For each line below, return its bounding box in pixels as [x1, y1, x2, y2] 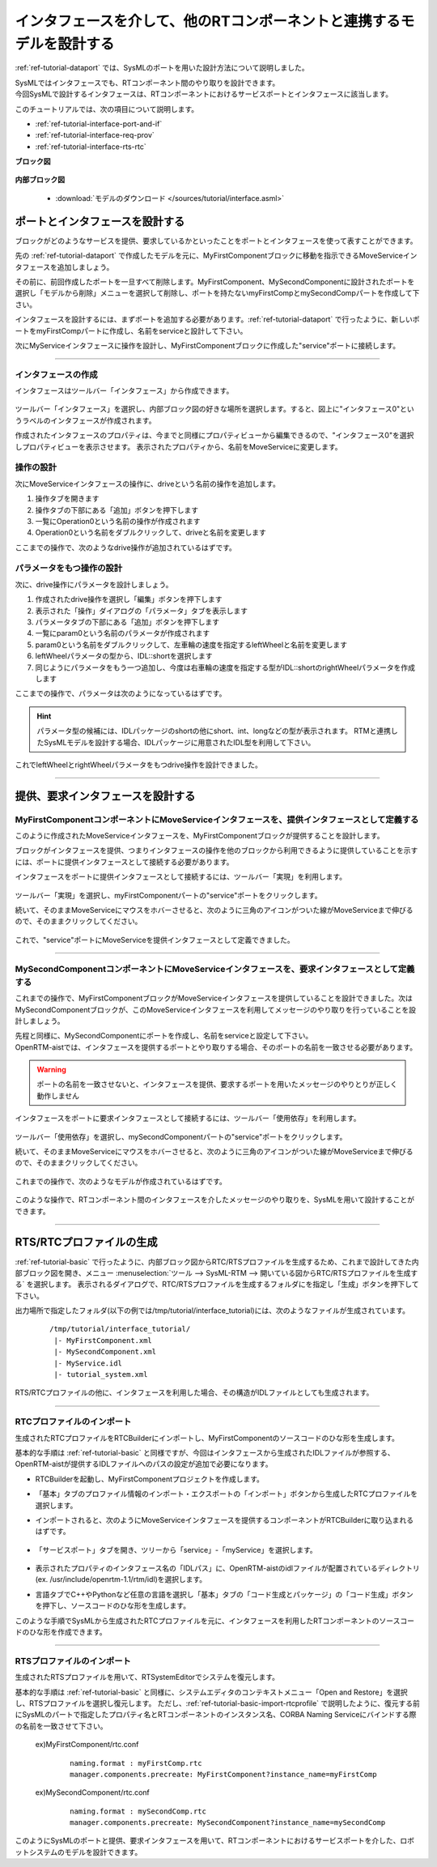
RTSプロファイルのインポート [15, 1655, 131, 1666]
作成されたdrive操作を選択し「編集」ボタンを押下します [35, 595, 223, 604]
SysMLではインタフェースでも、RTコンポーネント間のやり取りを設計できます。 [15, 78, 280, 87]
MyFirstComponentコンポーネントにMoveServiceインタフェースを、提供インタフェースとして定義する [15, 814, 419, 825]
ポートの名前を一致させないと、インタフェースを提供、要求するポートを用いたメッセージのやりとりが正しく [36, 1080, 398, 1089]
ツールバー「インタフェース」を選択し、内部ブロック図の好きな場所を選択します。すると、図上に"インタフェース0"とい [15, 404, 414, 414]
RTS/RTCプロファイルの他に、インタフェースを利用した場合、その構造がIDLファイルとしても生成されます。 [15, 1387, 374, 1397]
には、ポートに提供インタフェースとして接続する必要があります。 [15, 857, 234, 867]
